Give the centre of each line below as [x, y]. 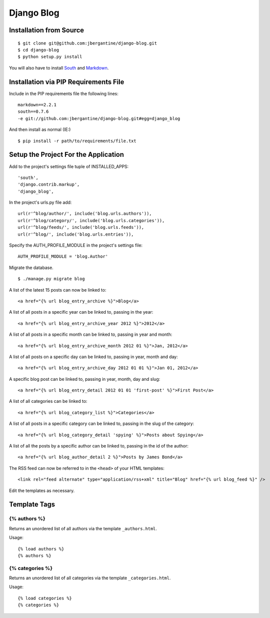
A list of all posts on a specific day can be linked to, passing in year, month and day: [93, 357]
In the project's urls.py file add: [40, 202]
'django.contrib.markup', [49, 185]
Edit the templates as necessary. [42, 491]
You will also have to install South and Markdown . [59, 68]
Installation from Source [46, 30]
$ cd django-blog [38, 50]
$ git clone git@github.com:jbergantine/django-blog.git [88, 43]
